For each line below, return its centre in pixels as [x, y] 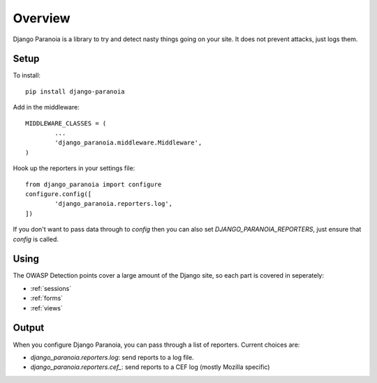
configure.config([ [59, 194]
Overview [42, 18]
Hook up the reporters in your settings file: [74, 168]
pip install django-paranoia [75, 91]
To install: [27, 75]
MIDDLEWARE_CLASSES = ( [66, 123]
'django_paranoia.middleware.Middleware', [128, 143]
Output [29, 328]
